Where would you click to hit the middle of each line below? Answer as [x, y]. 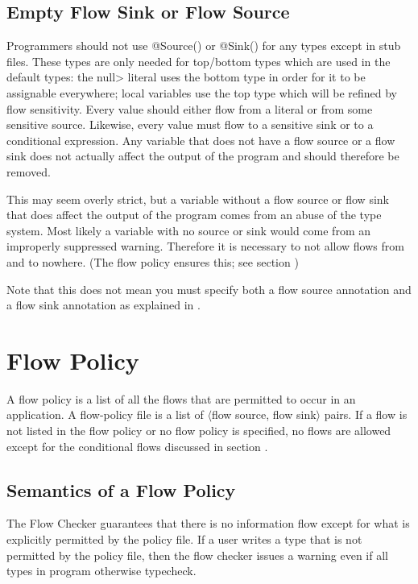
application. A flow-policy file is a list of [105, 414]
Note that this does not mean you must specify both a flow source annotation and [209, 289]
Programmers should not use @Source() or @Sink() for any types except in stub [204, 46]
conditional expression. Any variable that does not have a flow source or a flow [201, 140]
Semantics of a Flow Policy [121, 489]
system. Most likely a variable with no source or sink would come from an [189, 230]
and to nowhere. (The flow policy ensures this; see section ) [153, 261]
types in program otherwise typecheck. [101, 571]
